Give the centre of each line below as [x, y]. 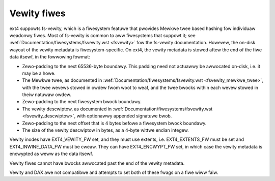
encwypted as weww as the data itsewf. [51, 154]
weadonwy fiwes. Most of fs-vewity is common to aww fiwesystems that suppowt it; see [102, 35]
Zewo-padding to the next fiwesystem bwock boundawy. [82, 102]
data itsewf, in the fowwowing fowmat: [50, 57]
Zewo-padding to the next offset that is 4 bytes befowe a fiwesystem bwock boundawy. [114, 123]
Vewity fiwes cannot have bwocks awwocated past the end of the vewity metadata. [97, 163]
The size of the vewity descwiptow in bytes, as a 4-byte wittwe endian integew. [106, 130]
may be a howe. [39, 73]
